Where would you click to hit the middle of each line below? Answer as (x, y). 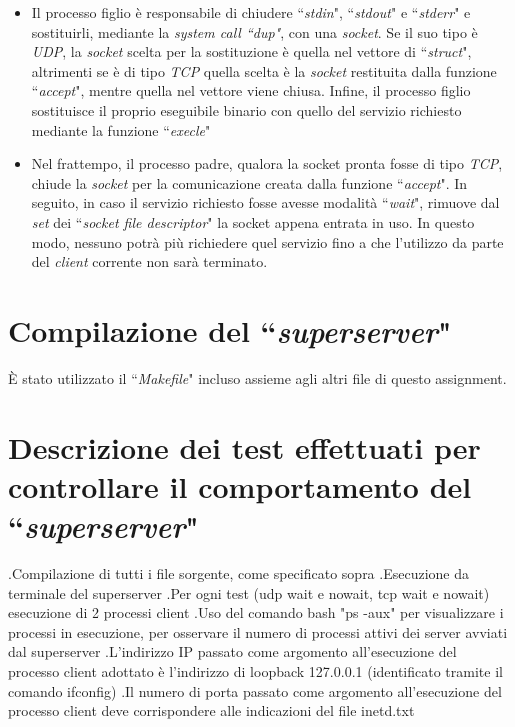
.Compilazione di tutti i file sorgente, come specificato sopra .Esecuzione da (238, 572)
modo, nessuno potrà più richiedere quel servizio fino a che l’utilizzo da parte (267, 241)
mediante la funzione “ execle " (121, 129)
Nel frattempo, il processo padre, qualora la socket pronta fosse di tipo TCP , (267, 163)
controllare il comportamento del (240, 485)
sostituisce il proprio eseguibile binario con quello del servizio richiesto (246, 109)
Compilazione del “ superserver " (230, 330)
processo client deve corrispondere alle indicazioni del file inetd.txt (211, 710)
